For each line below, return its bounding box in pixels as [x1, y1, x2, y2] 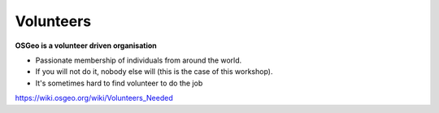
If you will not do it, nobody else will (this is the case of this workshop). [35, 67, 273, 76]
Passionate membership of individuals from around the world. [35, 55, 242, 65]
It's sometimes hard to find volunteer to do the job [35, 78, 203, 88]
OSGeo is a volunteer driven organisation [15, 41, 158, 50]
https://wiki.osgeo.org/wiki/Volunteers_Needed [15, 93, 174, 103]
